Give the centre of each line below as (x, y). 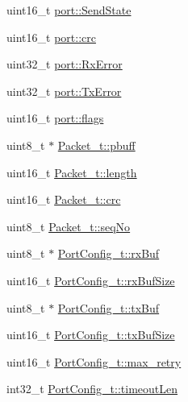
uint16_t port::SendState (69, 10)
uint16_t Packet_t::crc (64, 199)
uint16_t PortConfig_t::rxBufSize (91, 280)
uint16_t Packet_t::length (72, 172)
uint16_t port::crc (51, 37)
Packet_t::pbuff (96, 145)
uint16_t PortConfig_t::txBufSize (91, 335)
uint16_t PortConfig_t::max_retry (94, 361)
